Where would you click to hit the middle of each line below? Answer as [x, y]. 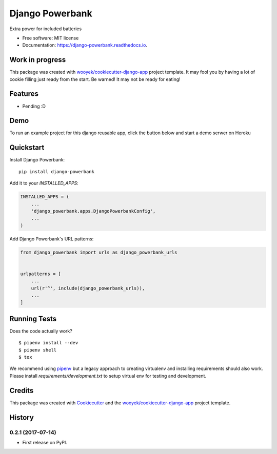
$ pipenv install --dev [48, 343]
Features [24, 94]
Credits [22, 390]
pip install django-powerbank [57, 171]
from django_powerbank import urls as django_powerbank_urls [99, 252]
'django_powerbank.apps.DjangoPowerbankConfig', [93, 211]
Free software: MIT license [51, 38]
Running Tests [33, 318]
